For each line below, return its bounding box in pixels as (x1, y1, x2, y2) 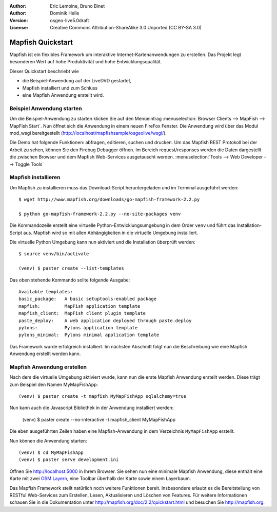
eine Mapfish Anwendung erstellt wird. (22, 92, 104, 98)
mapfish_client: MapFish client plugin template (18, 310, 146, 316)
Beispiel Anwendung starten (9, 104, 82, 112)
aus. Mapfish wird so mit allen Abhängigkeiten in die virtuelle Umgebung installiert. (23, 229, 199, 236)
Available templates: (18, 289, 73, 294)
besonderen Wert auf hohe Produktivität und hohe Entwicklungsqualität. (9, 59, 162, 65)
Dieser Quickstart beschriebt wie (9, 68, 79, 74)
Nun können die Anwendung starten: (9, 437, 87, 444)
